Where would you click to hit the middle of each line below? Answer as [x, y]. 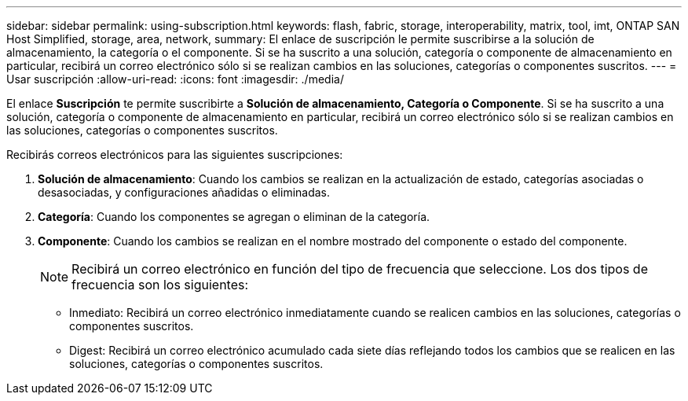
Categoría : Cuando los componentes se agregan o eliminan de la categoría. [234, 217]
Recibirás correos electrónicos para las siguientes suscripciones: [175, 155]
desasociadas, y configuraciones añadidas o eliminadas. [184, 192]
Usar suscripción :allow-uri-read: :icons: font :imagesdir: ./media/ [175, 79]
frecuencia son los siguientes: [160, 285]
